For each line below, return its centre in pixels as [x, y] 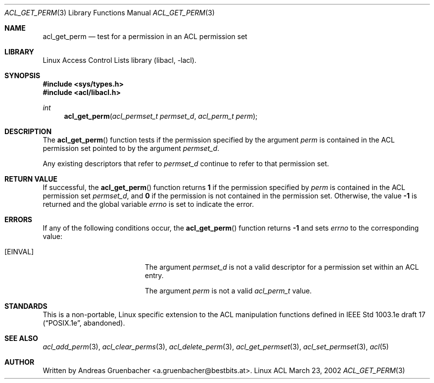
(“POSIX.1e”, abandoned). [84, 323]
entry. [154, 275]
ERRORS [19, 219]
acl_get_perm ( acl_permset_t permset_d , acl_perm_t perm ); [161, 116]
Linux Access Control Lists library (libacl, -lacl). [120, 60]
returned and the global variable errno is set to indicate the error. [148, 204]
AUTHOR [20, 362]
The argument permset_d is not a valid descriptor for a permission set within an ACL [282, 267]
